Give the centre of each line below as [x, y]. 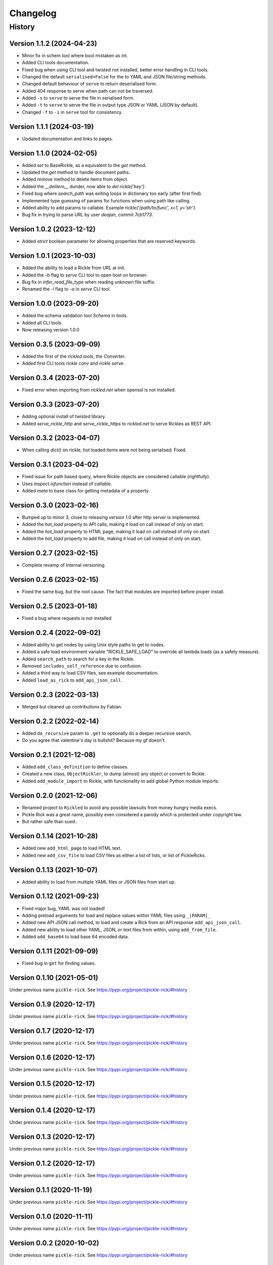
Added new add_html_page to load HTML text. [72, 848]
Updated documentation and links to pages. [67, 139]
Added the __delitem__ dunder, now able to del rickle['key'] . [84, 186]
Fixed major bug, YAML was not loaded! [63, 908]
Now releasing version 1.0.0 [51, 330]
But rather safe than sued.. [50, 822]
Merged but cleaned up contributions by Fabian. [72, 706]
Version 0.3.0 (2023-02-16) [54, 505]
